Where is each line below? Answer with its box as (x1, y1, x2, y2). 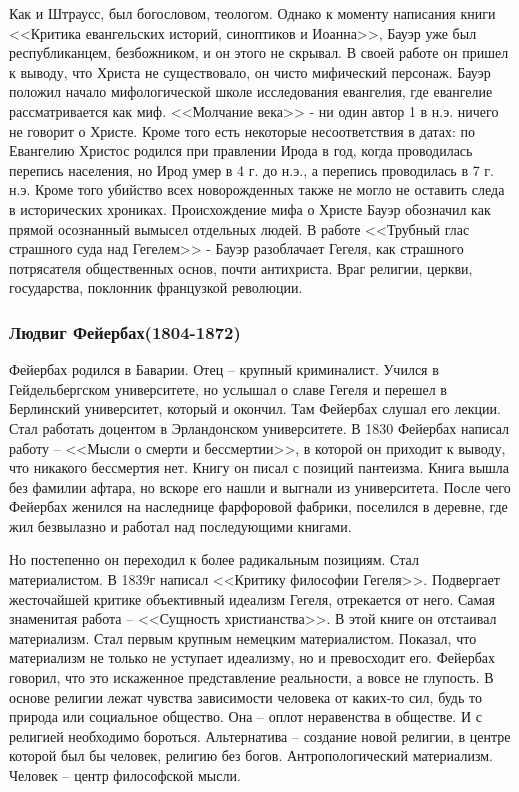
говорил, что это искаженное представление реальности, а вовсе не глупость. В (9, 667, 494, 688)
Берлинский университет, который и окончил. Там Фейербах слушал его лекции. (9, 398, 501, 419)
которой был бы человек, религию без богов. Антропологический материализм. (9, 745, 493, 766)
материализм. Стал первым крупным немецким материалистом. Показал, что (9, 627, 477, 648)
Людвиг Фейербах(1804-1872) (9, 319, 241, 344)
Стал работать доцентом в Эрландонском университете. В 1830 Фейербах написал (9, 417, 510, 438)
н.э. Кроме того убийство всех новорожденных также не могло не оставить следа (9, 179, 505, 200)
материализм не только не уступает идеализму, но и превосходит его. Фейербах (9, 647, 495, 668)
